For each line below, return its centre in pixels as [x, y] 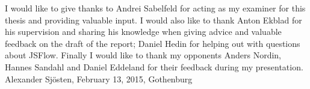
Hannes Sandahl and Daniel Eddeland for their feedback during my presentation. [154, 66]
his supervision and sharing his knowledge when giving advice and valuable [143, 32]
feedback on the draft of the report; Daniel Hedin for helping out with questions [153, 43]
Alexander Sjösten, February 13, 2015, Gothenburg [99, 78]
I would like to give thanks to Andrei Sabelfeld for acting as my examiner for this [155, 8]
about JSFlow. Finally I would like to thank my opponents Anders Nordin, [143, 55]
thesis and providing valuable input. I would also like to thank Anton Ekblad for [153, 20]
